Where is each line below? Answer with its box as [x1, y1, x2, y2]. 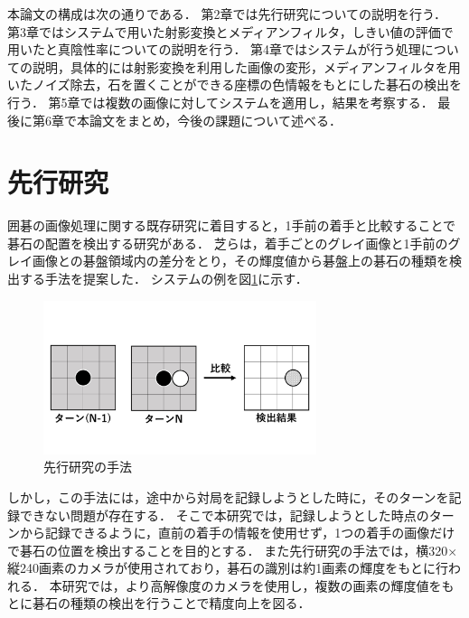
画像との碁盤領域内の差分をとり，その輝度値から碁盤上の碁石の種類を [32, 251, 449, 270]
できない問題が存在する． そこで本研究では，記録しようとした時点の [19, 505, 429, 524]
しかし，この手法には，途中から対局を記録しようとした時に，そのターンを [7, 487, 449, 506]
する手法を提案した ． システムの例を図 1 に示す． [19, 269, 308, 288]
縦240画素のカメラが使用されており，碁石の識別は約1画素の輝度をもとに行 [7, 558, 448, 577]
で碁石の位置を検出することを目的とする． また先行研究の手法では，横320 [7, 540, 448, 559]
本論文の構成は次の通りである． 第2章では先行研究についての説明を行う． [7, 5, 446, 23]
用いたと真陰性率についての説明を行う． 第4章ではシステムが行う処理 [7, 40, 421, 59]
